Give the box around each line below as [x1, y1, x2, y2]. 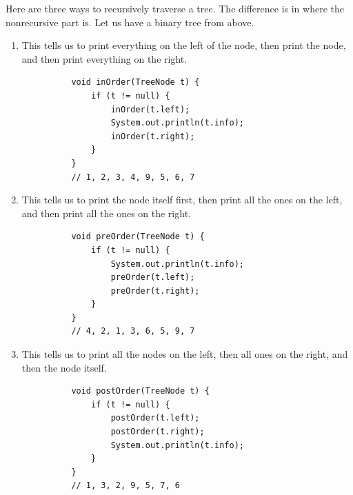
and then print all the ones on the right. [21, 205, 191, 220]
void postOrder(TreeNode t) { [71, 386, 210, 396]
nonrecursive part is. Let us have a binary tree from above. [6, 14, 254, 29]
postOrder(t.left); [110, 413, 200, 423]
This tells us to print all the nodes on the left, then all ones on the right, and [21, 347, 348, 361]
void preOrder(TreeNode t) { [71, 232, 205, 242]
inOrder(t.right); [110, 131, 195, 141]
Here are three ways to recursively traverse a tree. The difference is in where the [6, 1, 344, 15]
